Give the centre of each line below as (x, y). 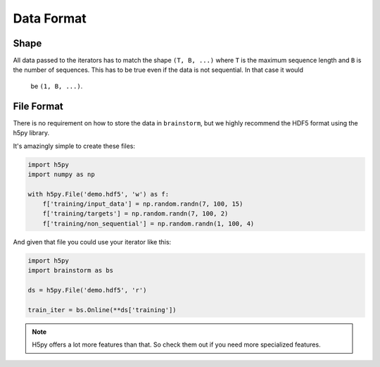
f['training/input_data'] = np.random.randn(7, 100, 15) (143, 204)
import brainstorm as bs (71, 270)
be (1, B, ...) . (57, 86)
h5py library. (31, 133)
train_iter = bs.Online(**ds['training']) (102, 310)
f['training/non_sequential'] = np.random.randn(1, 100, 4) (148, 223)
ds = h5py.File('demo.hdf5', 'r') (87, 290)
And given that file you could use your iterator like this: (92, 242)
